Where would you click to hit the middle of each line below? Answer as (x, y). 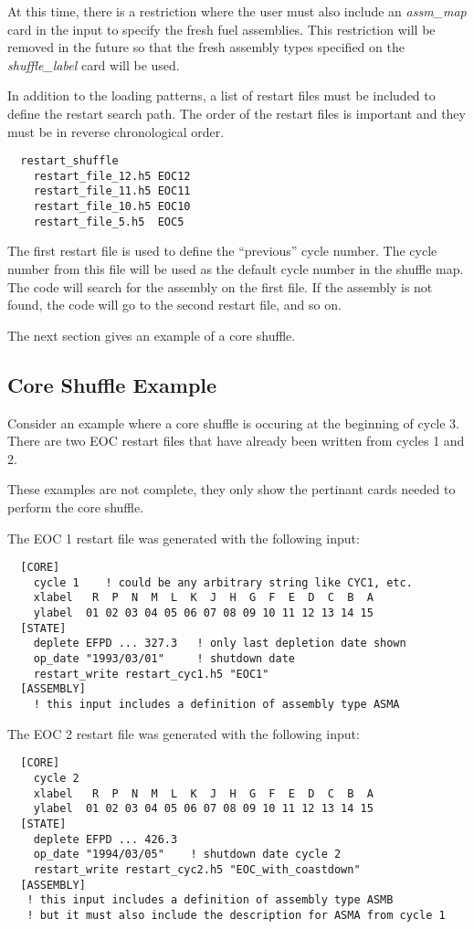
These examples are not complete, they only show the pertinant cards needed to (232, 489)
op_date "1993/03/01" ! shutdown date (164, 659)
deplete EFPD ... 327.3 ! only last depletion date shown (220, 644)
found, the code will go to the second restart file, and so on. (174, 305)
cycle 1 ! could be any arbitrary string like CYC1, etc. (223, 582)
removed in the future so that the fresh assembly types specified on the (206, 47)
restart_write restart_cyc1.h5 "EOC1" (151, 674)
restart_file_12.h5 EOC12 (112, 176)
